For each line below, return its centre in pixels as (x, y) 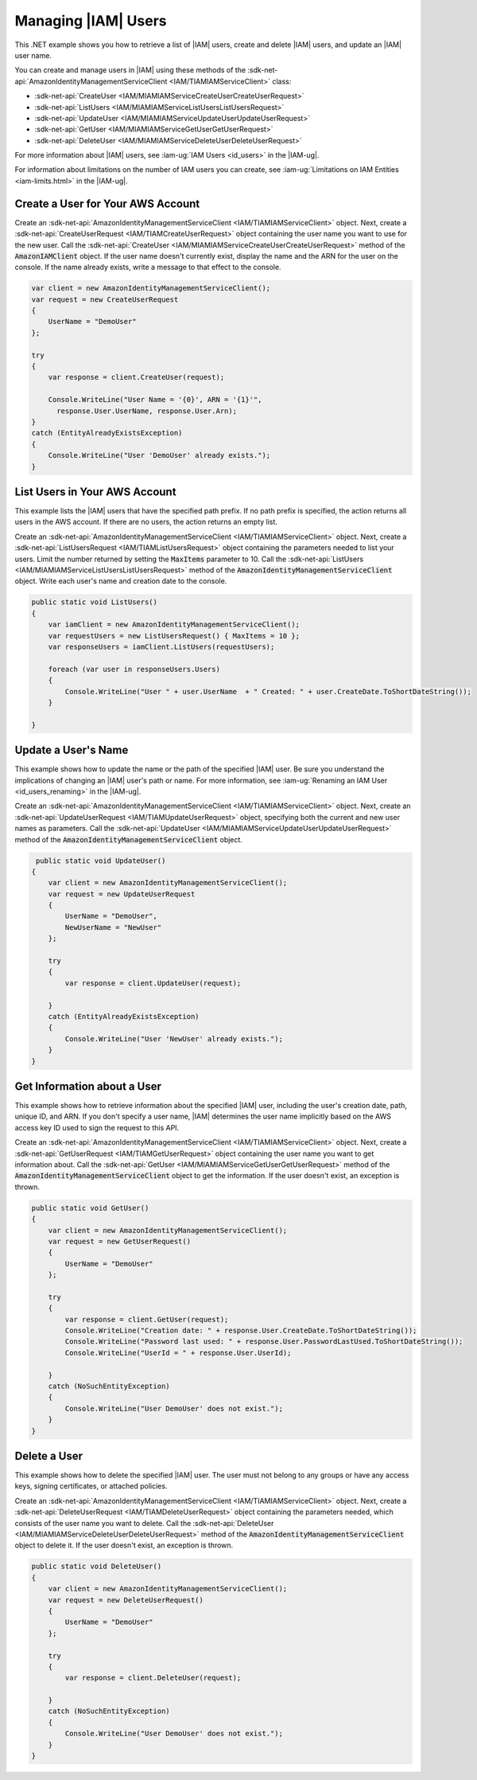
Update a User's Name (72, 750)
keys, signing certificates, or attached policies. (91, 1486)
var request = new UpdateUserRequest (122, 894)
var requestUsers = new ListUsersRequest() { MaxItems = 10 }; (174, 636)
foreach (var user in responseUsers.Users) (134, 669)
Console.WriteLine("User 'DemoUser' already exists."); (159, 455)
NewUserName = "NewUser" (113, 927)
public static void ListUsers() (95, 602)
